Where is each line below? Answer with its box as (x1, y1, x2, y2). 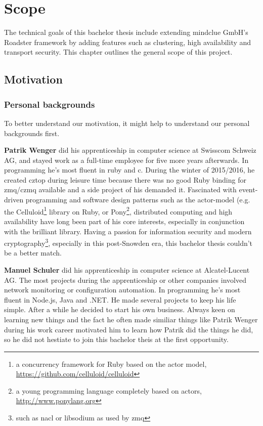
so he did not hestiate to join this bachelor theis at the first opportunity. (4, 334, 229, 345)
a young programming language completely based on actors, (16, 385, 202, 396)
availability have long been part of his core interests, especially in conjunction (4, 216, 245, 226)
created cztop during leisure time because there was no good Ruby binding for (4, 174, 246, 185)
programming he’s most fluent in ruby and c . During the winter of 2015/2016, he (4, 164, 255, 175)
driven (4, 194, 24, 205)
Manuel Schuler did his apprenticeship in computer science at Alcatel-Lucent (4, 264, 250, 275)
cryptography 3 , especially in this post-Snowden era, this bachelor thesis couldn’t (4, 236, 253, 248)
